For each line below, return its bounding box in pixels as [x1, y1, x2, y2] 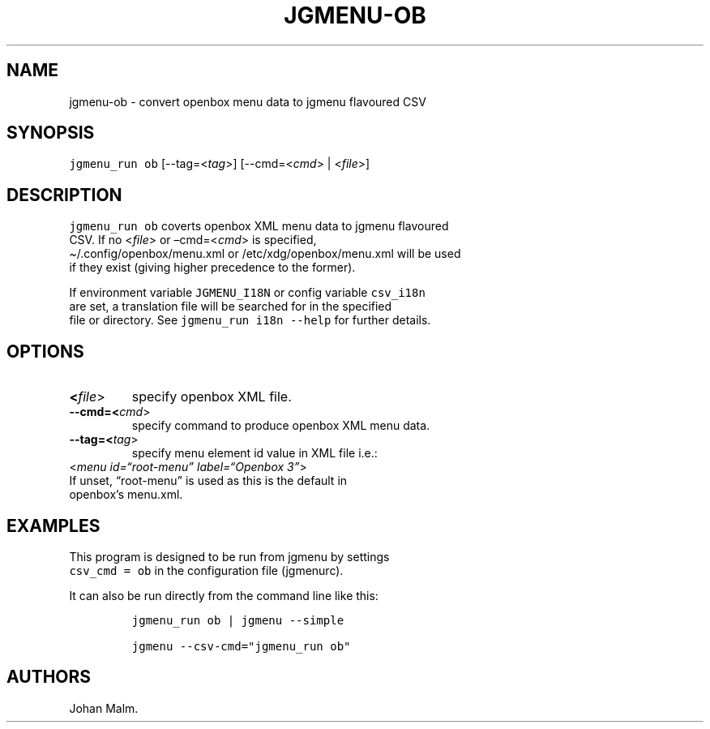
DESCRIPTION [6, 184, 122, 205]
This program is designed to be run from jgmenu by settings [69, 549, 390, 564]
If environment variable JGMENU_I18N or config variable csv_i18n [69, 285, 426, 300]
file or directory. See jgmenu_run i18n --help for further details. [69, 313, 431, 328]
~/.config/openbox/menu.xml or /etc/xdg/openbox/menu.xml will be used [69, 247, 461, 261]
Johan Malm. [69, 701, 139, 715]
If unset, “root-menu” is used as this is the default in [69, 474, 348, 488]
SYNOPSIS [6, 122, 95, 144]
